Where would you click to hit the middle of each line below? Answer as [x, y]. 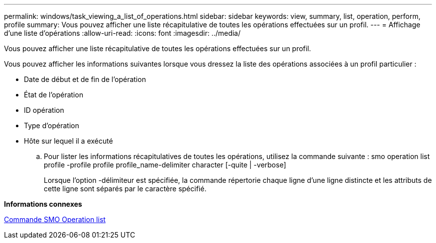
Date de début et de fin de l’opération [85, 79]
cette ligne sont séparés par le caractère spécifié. [125, 189]
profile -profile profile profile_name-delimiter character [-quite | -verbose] [165, 165]
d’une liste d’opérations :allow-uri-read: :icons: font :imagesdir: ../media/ [122, 33]
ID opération [44, 110]
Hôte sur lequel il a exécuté [68, 141]
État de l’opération [54, 95]
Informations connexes [43, 204]
